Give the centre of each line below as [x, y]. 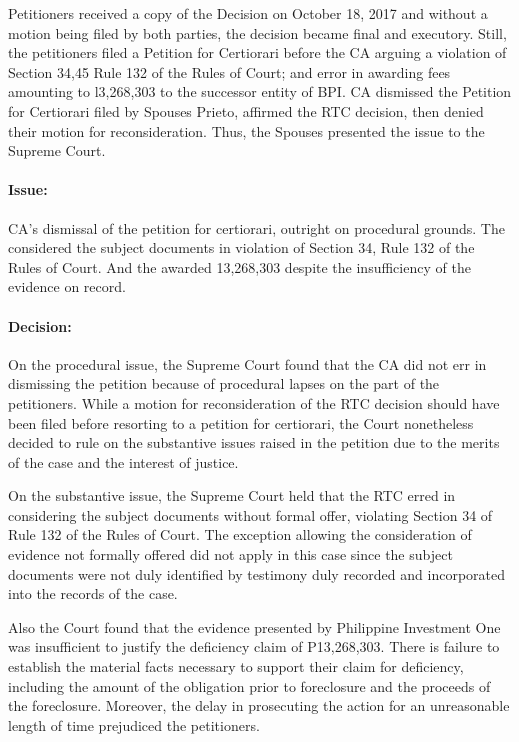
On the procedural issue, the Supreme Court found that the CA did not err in [247, 363]
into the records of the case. [93, 593]
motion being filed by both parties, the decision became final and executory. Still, [257, 32]
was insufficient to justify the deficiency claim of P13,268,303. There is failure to [254, 646]
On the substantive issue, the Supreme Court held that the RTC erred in [232, 495]
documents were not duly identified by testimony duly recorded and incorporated [256, 573]
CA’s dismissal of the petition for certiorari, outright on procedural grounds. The [256, 227]
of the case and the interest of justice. [123, 461]
